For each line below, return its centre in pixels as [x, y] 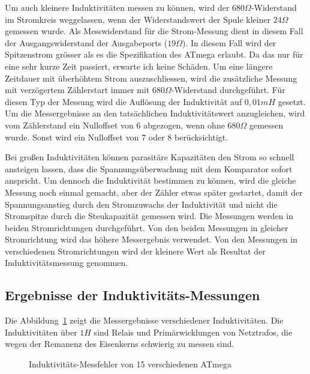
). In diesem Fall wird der [229, 42]
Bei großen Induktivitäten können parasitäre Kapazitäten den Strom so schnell [150, 157]
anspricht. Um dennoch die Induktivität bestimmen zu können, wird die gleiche [151, 180]
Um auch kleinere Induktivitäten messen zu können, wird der [117, 7]
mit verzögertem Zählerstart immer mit [77, 90]
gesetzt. [292, 101]
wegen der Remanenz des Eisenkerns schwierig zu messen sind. [120, 344]
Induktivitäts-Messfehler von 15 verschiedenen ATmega [130, 364]
